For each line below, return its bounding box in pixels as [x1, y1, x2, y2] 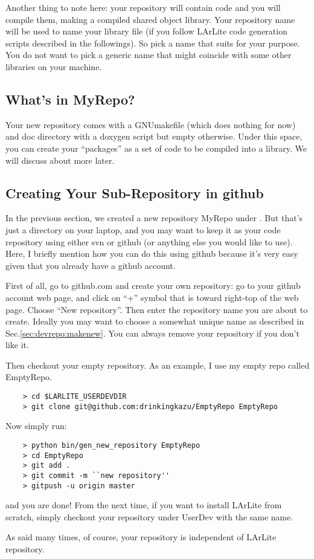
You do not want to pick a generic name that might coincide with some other [5, 48, 292, 61]
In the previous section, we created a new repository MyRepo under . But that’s [5, 212, 303, 224]
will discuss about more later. [5, 153, 115, 166]
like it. [5, 338, 29, 351]
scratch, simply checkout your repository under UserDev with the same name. [5, 510, 293, 523]
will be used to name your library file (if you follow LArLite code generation [5, 25, 287, 37]
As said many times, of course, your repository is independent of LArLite [5, 531, 277, 543]
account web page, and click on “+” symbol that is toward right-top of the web [5, 291, 299, 303]
